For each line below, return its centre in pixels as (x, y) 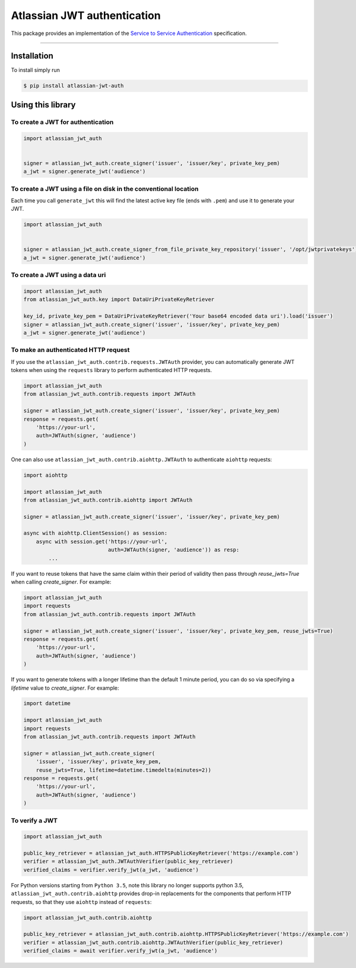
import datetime (47, 704)
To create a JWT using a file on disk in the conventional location (105, 189)
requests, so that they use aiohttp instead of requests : (81, 902)
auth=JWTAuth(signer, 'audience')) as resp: (174, 550)
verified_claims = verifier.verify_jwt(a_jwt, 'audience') (111, 870)
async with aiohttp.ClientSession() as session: (96, 533)
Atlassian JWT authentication (86, 15)
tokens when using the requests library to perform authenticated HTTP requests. (112, 370)
